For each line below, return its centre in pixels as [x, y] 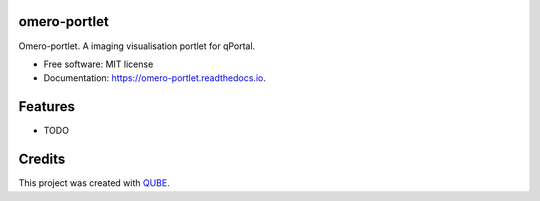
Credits [42, 159]
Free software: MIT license [98, 64]
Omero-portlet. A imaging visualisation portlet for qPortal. [137, 46]
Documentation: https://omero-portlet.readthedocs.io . [155, 78]
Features [46, 106]
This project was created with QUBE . [94, 183]
